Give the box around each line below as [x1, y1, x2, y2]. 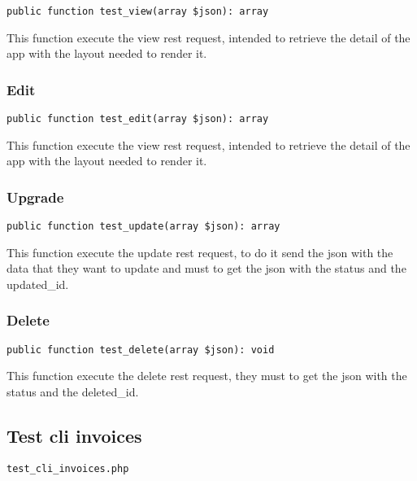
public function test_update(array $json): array [7, 221, 280, 233]
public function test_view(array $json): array [7, 6, 269, 17]
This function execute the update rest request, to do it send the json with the [7, 243, 393, 260]
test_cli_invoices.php [7, 462, 129, 474]
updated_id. [7, 275, 69, 292]
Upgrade [7, 186, 64, 207]
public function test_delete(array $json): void [7, 343, 275, 356]
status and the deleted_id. [7, 383, 139, 400]
